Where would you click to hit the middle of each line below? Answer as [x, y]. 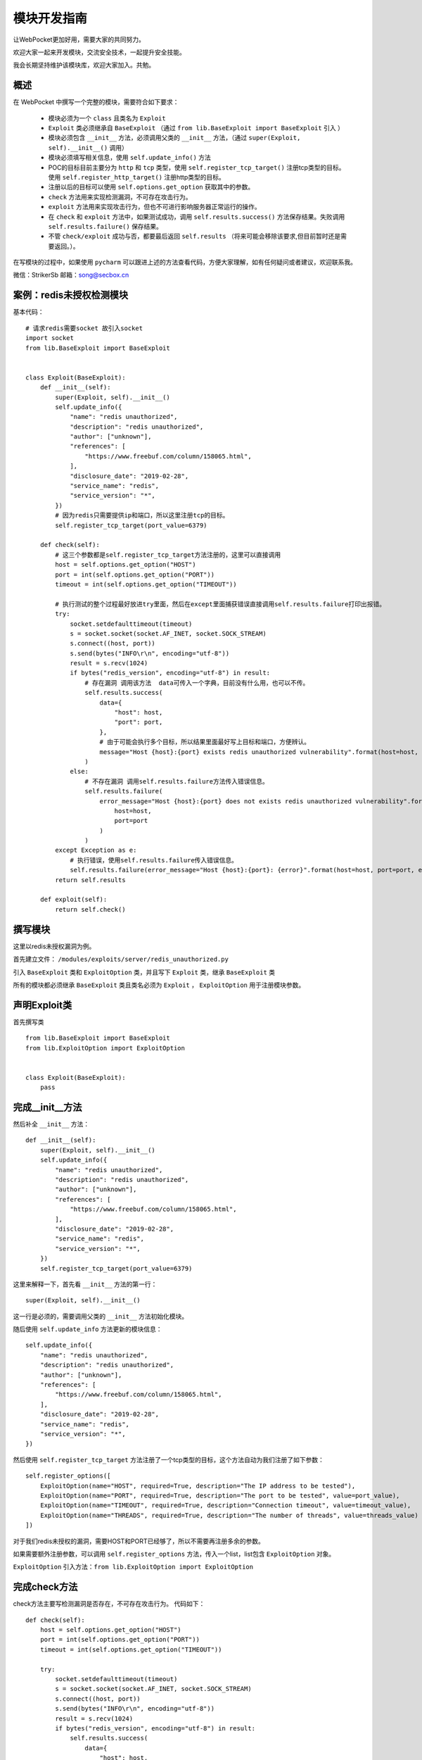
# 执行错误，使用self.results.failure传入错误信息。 [154, 860]
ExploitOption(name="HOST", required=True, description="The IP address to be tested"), [198, 1486]
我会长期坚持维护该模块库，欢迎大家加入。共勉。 [84, 65]
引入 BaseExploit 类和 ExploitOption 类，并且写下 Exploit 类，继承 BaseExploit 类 [144, 972]
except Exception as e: [96, 850]
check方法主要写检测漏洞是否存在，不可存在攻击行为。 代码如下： [109, 1604]
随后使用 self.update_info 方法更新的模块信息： [88, 1329]
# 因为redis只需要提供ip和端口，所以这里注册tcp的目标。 [142, 515]
